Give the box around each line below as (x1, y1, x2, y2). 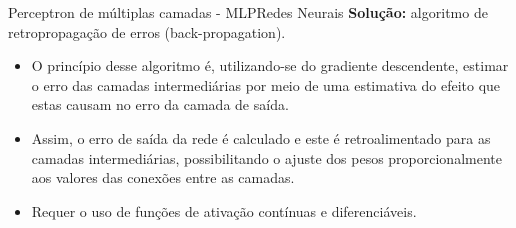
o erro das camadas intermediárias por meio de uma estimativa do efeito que (31, 74, 501, 95)
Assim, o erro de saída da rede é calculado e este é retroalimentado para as (31, 127, 491, 148)
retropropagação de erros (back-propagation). (8, 21, 286, 42)
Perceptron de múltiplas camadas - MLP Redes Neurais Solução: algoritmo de (8, 2, 488, 22)
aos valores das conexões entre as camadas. (31, 167, 295, 188)
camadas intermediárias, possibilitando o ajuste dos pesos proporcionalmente (31, 147, 502, 168)
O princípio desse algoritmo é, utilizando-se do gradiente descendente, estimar (31, 55, 509, 76)
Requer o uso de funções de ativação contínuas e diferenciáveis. (31, 200, 417, 221)
